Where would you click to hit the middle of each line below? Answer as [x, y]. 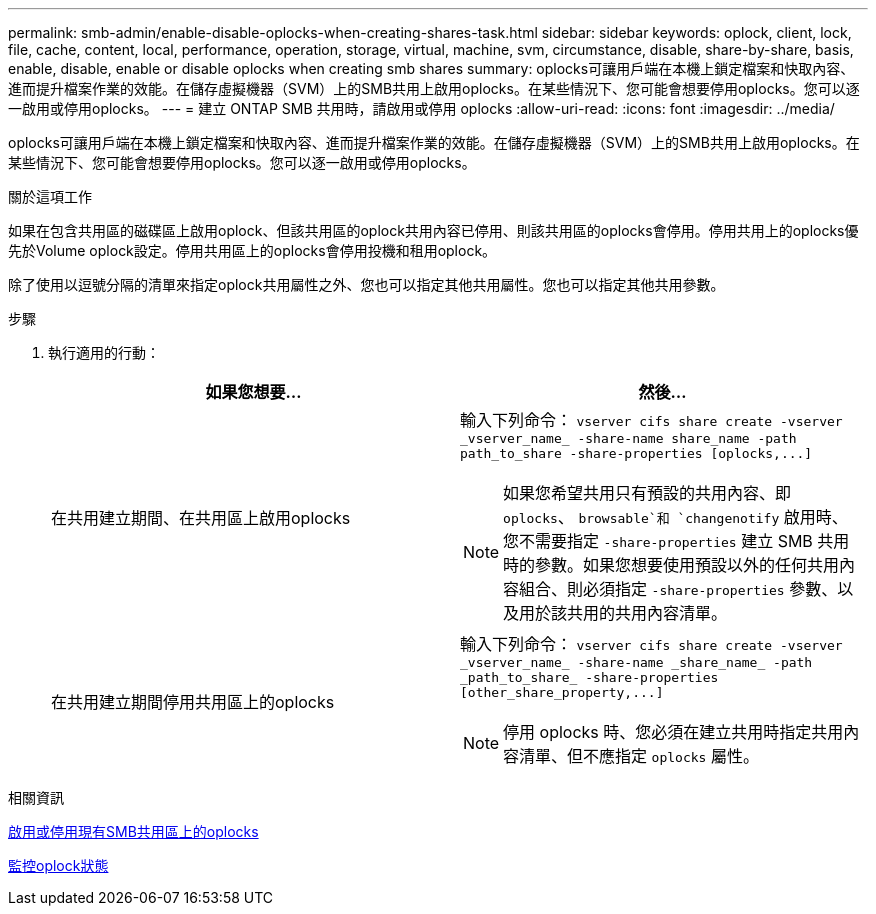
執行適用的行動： [104, 352]
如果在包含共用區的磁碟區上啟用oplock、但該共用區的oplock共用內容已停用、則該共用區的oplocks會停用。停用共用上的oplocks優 [433, 230]
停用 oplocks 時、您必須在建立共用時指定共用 [673, 732]
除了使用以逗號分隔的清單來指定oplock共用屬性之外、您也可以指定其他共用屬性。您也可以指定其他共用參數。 [366, 284]
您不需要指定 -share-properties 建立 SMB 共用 [676, 541]
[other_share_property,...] [562, 692]
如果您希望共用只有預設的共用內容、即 [647, 493]
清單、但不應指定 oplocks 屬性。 [639, 756]
